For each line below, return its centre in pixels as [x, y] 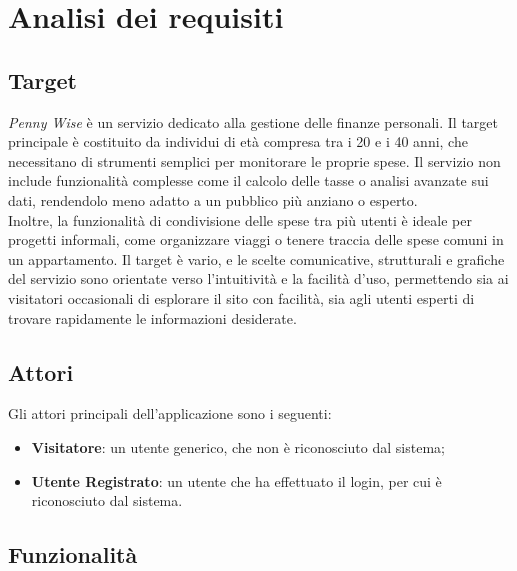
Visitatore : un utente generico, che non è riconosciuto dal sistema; [238, 446]
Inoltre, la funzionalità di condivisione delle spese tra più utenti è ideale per [240, 219]
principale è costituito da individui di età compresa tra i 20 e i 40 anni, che [238, 141]
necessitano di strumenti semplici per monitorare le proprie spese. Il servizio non [254, 160]
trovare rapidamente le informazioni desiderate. [152, 317]
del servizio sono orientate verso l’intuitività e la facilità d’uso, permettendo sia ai [258, 278]
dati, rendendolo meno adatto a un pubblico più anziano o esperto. [213, 199]
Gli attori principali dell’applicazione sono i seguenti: [170, 413]
